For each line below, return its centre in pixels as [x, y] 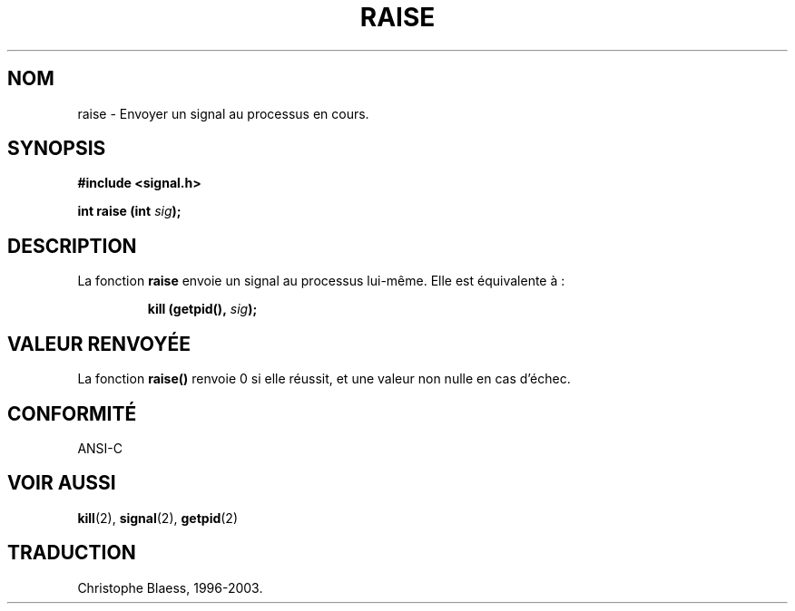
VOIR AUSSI [62, 483]
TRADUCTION [72, 553]
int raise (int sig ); [129, 211]
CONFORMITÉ [72, 413]
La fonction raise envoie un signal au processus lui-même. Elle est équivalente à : [321, 281]
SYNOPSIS [57, 149]
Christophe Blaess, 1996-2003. [170, 587]
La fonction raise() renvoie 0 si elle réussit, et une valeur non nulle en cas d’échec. [324, 379]
